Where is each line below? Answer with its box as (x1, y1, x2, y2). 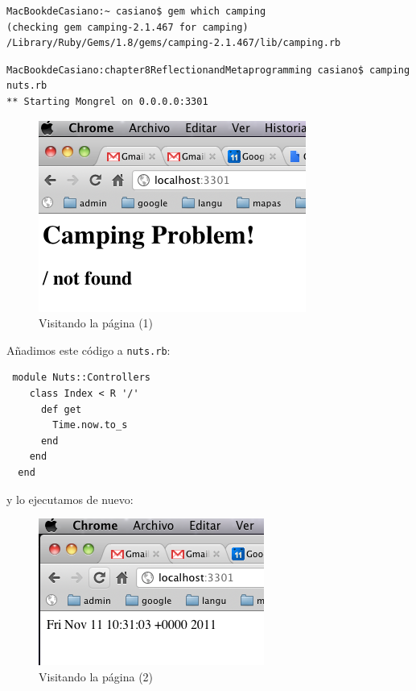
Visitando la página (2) (39, 668, 154, 685)
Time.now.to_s (52, 419, 128, 431)
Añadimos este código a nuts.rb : (6, 341, 171, 358)
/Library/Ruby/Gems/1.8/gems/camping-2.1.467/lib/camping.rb (6, 37, 341, 49)
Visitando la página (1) (39, 314, 154, 331)
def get (40, 403, 82, 415)
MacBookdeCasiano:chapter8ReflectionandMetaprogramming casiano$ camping (6, 64, 410, 76)
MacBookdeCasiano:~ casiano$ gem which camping (6, 6, 266, 17)
